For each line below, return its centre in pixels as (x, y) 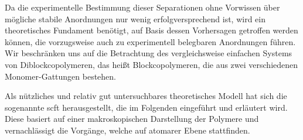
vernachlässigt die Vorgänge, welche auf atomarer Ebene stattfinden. (127, 130)
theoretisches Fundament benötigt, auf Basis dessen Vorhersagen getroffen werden (151, 30)
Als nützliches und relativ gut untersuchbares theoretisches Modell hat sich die (146, 96)
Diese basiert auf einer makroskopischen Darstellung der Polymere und (132, 119)
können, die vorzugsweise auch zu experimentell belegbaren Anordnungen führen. (150, 41)
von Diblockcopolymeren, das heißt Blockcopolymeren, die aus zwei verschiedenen (151, 64)
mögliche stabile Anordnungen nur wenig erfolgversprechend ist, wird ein (135, 18)
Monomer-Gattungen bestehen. (61, 76)
